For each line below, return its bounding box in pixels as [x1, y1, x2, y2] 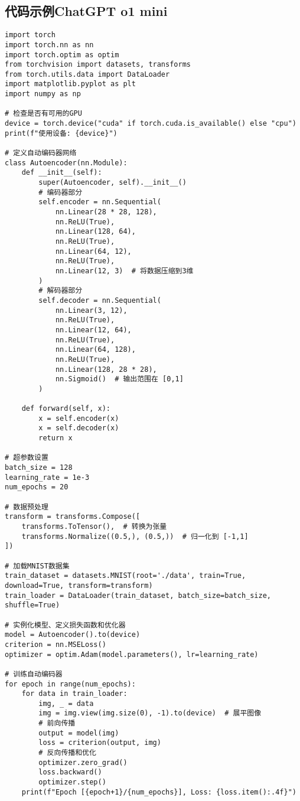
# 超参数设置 [5, 453, 48, 462]
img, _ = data [38, 699, 94, 708]
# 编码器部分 [38, 188, 83, 197]
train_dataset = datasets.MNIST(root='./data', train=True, [5, 571, 246, 580]
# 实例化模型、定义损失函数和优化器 [5, 620, 126, 629]
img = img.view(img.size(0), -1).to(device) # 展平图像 [38, 709, 262, 718]
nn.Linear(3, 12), [55, 306, 128, 315]
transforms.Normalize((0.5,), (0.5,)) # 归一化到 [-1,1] [21, 532, 249, 541]
